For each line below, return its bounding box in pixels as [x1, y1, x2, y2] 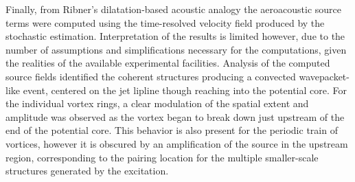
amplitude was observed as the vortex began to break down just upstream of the [5, 109, 345, 124]
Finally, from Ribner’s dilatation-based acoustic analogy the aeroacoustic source [5, 2, 342, 16]
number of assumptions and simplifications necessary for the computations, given [5, 42, 347, 56]
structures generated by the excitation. [5, 163, 169, 178]
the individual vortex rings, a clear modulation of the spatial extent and [5, 96, 309, 111]
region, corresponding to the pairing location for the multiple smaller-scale [5, 150, 319, 164]
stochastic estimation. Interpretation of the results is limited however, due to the [5, 29, 345, 43]
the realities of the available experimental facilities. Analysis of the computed [5, 56, 330, 70]
